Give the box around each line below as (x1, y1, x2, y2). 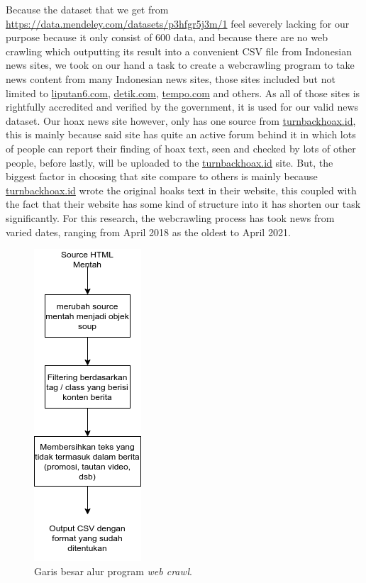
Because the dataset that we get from (6, 2, 169, 16)
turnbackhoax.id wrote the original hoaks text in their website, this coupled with (6, 182, 357, 197)
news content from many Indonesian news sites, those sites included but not (6, 71, 335, 86)
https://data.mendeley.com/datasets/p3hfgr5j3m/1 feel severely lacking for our (6, 16, 350, 30)
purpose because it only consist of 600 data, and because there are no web (6, 30, 328, 45)
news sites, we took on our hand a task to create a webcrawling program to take (6, 57, 355, 72)
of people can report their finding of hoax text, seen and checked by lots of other (6, 140, 356, 155)
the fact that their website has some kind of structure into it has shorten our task (6, 196, 361, 211)
